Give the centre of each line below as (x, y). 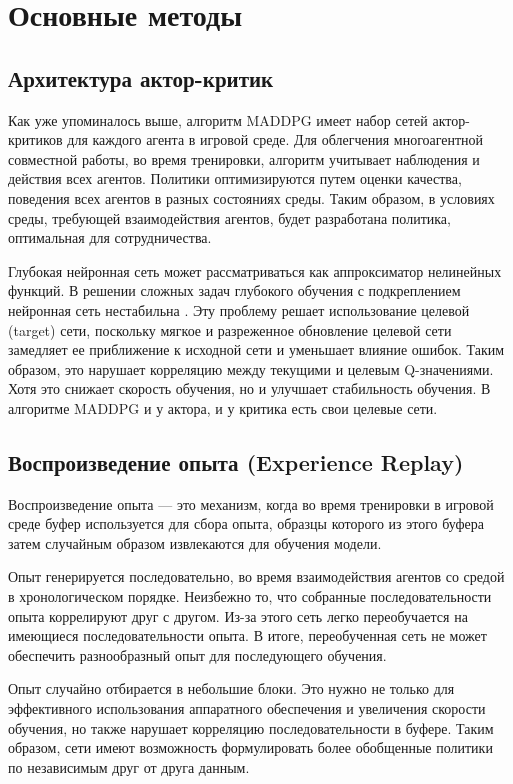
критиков (35, 139)
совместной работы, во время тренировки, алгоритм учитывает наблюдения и (244, 158)
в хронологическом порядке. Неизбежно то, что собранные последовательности (250, 596)
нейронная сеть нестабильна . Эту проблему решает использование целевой (239, 309)
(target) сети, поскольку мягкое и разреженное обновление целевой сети (230, 329)
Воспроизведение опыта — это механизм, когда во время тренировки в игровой (251, 503)
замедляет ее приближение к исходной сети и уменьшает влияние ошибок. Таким (256, 349)
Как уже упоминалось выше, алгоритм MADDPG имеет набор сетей (218, 119)
